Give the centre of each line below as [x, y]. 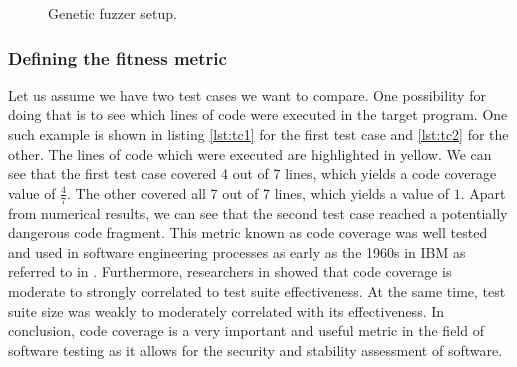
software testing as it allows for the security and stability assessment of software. [255, 349]
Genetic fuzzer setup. [112, 13]
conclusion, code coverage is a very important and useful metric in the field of [246, 330]
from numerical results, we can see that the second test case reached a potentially [258, 212]
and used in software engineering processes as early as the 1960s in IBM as [237, 251]
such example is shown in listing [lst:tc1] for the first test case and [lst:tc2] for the [258, 134]
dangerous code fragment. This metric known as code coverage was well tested [248, 232]
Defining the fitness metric [117, 57]
